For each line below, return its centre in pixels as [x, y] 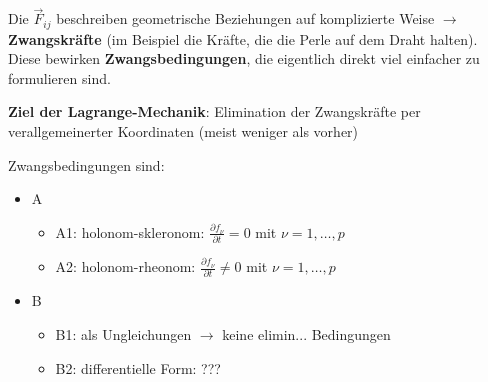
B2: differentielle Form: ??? [138, 367]
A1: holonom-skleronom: [130, 231]
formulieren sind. [59, 77]
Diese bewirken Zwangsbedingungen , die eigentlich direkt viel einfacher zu [244, 58]
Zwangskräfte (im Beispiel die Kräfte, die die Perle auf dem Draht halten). [243, 38]
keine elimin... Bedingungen [306, 334]
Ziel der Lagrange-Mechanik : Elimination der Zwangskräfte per [214, 111]
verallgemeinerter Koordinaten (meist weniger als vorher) [183, 131]
